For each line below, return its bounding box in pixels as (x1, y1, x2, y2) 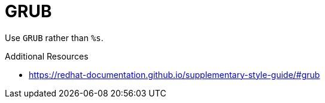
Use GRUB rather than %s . (5, 32, 104, 43)
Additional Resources (5, 51, 89, 61)
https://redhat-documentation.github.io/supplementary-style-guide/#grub (29, 69, 320, 80)
